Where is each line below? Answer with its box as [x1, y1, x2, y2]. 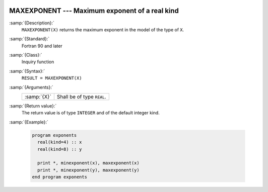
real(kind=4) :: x [37, 139, 82, 145]
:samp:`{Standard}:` [9, 36, 50, 42]
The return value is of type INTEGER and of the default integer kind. [21, 110, 160, 116]
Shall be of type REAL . [57, 94, 107, 100]
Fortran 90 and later [21, 43, 63, 49]
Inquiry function [21, 59, 54, 65]
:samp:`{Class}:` [9, 52, 42, 58]
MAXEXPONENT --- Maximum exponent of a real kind [9, 6, 179, 15]
